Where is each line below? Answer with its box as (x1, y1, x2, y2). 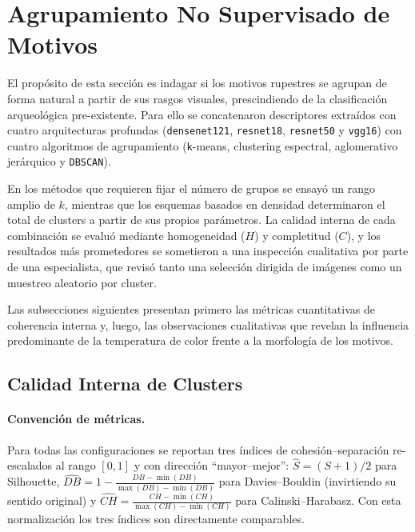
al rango (55, 457, 96, 474)
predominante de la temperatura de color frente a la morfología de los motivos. (7, 332, 393, 349)
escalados (7, 457, 53, 474)
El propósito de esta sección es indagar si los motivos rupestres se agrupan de (7, 74, 387, 91)
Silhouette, (7, 473, 60, 490)
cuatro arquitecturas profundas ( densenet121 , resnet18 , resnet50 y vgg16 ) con (7, 122, 402, 138)
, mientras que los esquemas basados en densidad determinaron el (64, 195, 385, 212)
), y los (346, 226, 381, 243)
